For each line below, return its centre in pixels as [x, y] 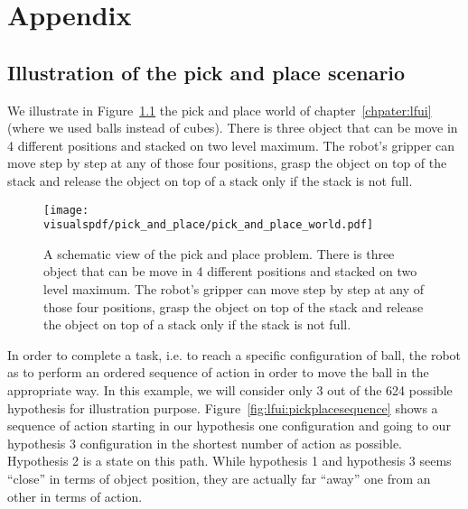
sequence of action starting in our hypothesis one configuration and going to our [229, 426]
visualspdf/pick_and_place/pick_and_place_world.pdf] [209, 225]
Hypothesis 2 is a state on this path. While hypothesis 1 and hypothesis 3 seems [229, 461]
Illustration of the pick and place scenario [206, 72]
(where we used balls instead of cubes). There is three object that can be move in [233, 128]
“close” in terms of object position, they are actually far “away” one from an [219, 478]
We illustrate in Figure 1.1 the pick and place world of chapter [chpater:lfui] [220, 110]
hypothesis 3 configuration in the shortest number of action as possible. [205, 443]
